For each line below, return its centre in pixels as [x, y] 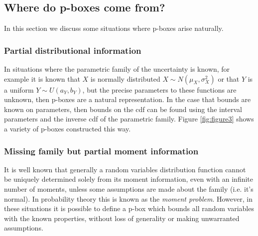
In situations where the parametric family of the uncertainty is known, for [117, 69]
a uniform [19, 89]
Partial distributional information [73, 50]
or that [229, 78]
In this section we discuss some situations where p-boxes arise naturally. [114, 28]
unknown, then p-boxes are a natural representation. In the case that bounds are [128, 99]
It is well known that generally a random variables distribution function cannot [125, 169]
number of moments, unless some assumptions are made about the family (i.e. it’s [129, 188]
